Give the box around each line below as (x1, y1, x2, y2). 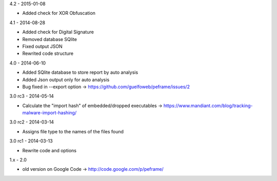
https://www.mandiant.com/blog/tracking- (163, 103, 253, 109)
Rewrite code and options (22, 147, 77, 153)
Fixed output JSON (22, 43, 63, 49)
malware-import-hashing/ (22, 110, 77, 116)
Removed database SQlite (22, 36, 77, 42)
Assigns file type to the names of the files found (22, 128, 124, 134)
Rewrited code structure (22, 50, 74, 56)
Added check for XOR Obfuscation (22, 10, 96, 16)
